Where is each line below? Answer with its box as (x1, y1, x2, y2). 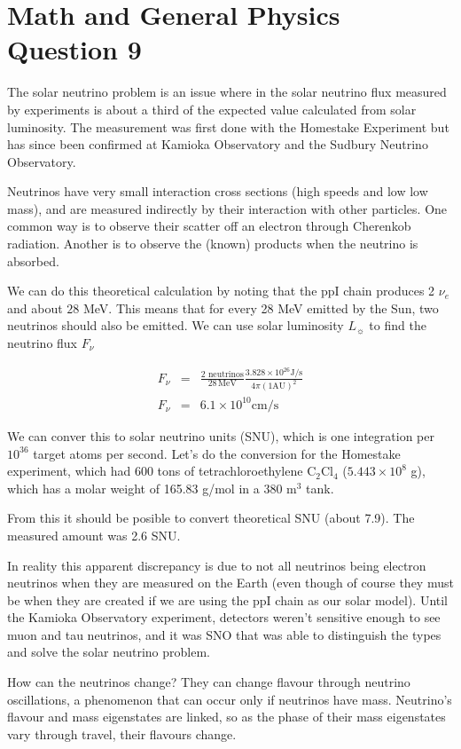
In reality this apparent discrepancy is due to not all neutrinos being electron (7, 556, 426, 574)
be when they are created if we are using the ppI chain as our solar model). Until (7, 590, 449, 609)
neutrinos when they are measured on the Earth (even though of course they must (7, 573, 454, 592)
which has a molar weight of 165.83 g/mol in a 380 (7, 478, 283, 497)
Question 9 (7, 31, 142, 67)
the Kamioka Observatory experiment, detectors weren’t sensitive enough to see (7, 608, 441, 627)
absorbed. (7, 251, 59, 270)
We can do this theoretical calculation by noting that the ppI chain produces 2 (7, 281, 435, 300)
